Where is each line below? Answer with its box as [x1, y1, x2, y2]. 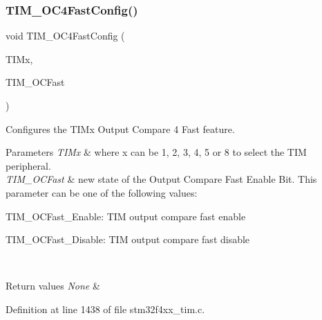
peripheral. [6, 158, 51, 172]
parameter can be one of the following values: [6, 185, 198, 199]
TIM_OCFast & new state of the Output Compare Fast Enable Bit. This [6, 172, 317, 186]
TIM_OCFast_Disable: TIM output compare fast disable [6, 232, 250, 247]
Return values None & [6, 278, 100, 293]
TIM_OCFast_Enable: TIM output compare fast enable [6, 208, 246, 223]
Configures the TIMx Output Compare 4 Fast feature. [6, 121, 235, 136]
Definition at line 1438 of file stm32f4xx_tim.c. [6, 301, 205, 316]
